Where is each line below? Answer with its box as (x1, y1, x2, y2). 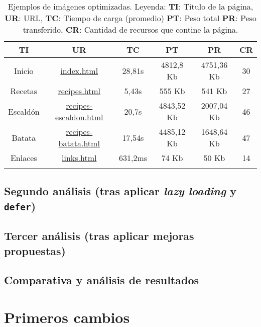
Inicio (14, 64, 34, 76)
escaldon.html (55, 111, 103, 123)
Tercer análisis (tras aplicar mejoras (4, 228, 194, 243)
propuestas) (4, 242, 66, 258)
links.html (62, 152, 97, 163)
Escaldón (8, 105, 40, 117)
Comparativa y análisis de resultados (4, 272, 199, 288)
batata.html (58, 137, 100, 149)
